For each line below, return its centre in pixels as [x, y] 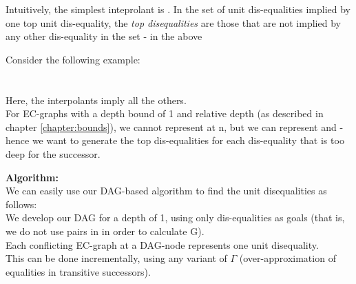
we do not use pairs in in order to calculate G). [105, 231]
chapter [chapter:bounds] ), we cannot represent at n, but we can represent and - [175, 126]
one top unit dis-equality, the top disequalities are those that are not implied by [173, 22]
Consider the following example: [73, 59]
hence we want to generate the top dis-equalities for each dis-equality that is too [175, 140]
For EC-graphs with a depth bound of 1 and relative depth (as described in [165, 113]
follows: [21, 204]
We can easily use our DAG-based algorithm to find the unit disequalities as [166, 191]
